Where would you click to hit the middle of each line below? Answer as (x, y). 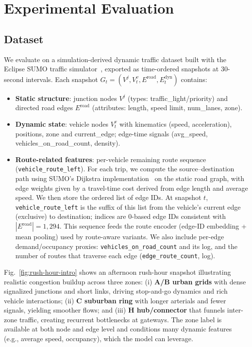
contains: (194, 79)
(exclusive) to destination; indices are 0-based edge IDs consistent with (120, 216)
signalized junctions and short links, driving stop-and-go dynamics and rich (116, 291)
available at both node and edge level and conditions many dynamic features (118, 329)
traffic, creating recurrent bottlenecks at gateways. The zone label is (120, 319)
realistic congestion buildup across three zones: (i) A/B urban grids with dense (125, 281)
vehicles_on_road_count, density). (68, 143)
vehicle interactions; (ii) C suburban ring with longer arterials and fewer (115, 300)
